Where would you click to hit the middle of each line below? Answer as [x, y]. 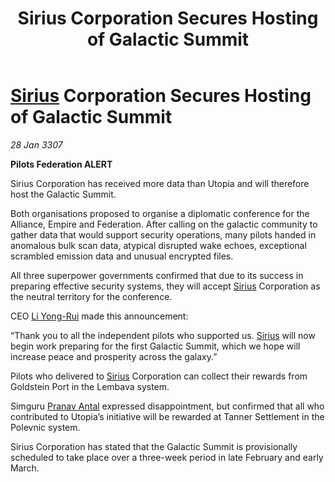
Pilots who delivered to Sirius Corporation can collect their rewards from [159, 376]
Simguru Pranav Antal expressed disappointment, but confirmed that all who [167, 406]
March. [25, 468]
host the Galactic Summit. [63, 194]
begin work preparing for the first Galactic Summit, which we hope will [155, 346]
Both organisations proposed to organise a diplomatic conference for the [160, 213]
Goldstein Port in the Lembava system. [90, 386]
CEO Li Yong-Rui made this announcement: [99, 316]
